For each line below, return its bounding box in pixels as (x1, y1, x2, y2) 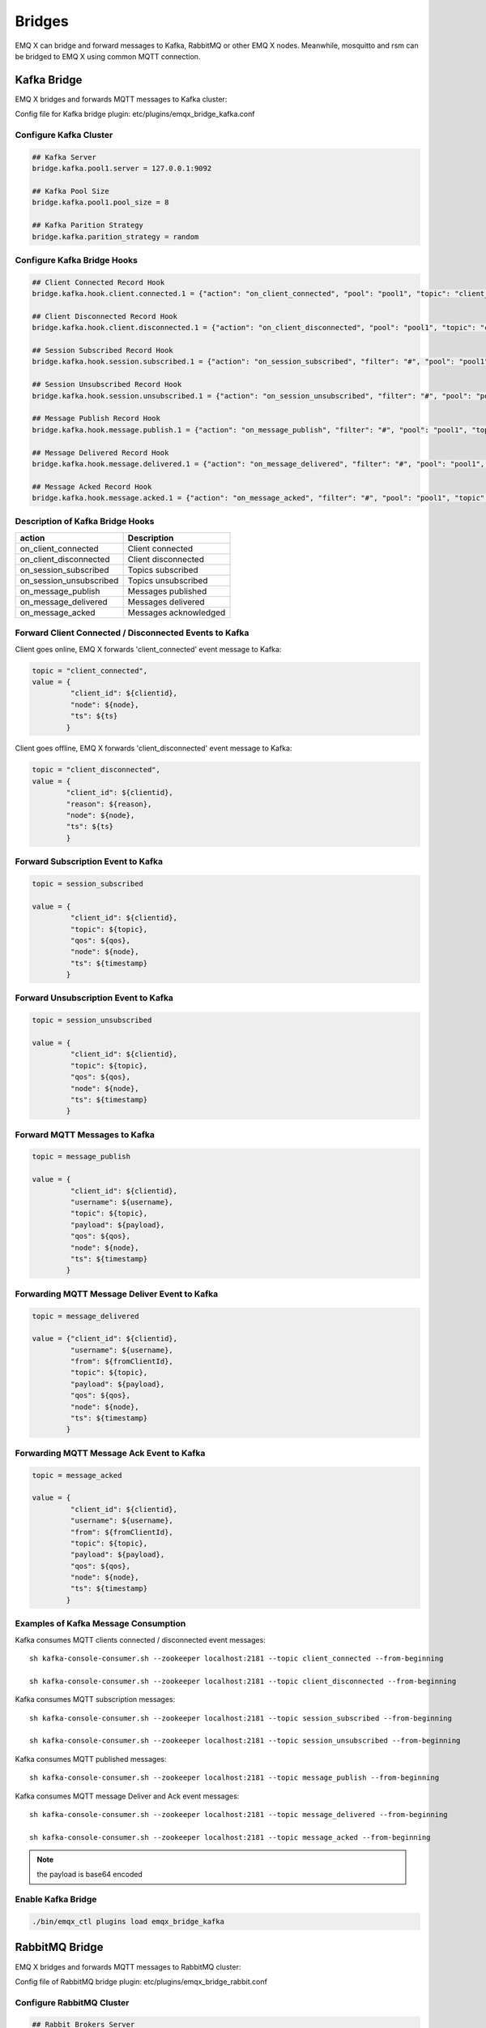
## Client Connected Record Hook (32, 277, 165, 287)
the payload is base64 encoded (36, 1870, 143, 1880)
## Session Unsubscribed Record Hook (32, 380, 182, 389)
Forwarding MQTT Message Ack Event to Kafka (15, 1447, 206, 1459)
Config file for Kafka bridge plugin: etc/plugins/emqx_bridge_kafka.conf (15, 110, 255, 119)
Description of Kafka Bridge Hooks (15, 516, 155, 527)
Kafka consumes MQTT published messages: (15, 1754, 167, 1764)
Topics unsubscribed (127, 574, 208, 586)
